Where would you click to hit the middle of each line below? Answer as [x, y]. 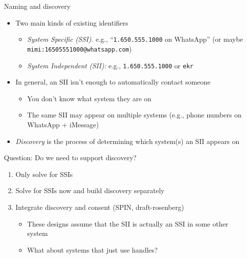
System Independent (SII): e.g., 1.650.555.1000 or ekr [110, 65]
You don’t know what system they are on [89, 98]
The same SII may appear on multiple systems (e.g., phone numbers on [134, 115]
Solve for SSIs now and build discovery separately [90, 190]
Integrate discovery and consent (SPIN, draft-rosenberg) [100, 207]
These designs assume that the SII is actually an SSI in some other [128, 223]
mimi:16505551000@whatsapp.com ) [79, 48]
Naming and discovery [37, 6]
